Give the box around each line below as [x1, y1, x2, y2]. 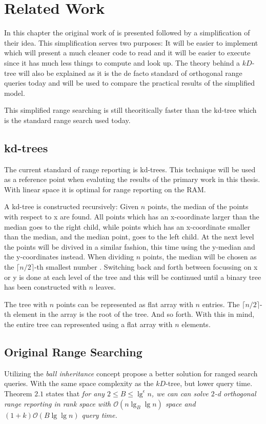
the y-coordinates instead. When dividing [4, 251, 134, 262]
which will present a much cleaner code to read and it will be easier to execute [4, 47, 251, 58]
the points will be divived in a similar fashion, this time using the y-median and [4, 241, 255, 252]
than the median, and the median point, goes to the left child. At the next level [4, 231, 254, 242]
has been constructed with [4, 281, 87, 292]
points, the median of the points [147, 201, 249, 212]
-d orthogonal [214, 388, 256, 398]
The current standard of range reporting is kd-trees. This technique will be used [4, 164, 256, 174]
